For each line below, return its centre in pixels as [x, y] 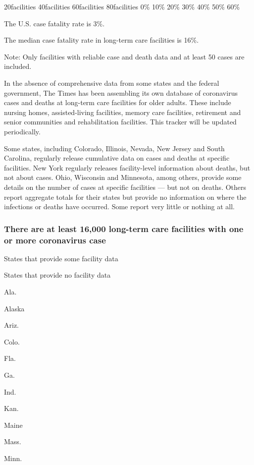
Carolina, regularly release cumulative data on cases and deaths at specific [117, 158]
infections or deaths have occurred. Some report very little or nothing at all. [119, 206]
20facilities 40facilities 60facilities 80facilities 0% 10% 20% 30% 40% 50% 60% [122, 6]
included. [18, 66]
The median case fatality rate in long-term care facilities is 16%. [102, 40]
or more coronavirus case [55, 240]
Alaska [14, 308]
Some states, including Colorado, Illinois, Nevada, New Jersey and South [114, 148]
